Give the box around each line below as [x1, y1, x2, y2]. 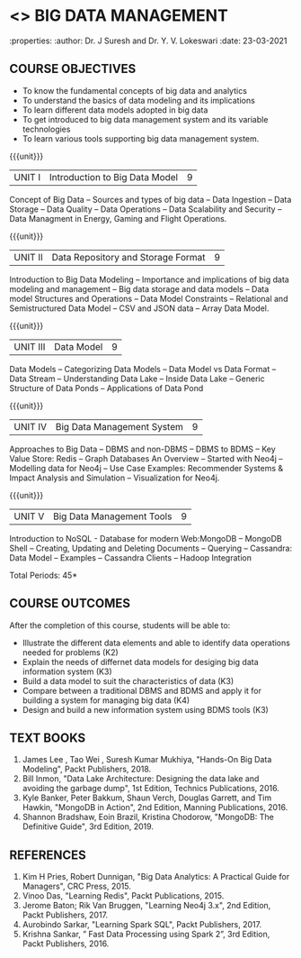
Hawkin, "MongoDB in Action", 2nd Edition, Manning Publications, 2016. [22, 802, 288, 813]
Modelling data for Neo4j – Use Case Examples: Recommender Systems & [9, 462, 284, 473]
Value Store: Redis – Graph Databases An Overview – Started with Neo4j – [9, 452, 283, 464]
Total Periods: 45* [9, 570, 78, 580]
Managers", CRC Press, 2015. [22, 880, 132, 892]
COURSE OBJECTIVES [9, 61, 137, 77]
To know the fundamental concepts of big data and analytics [22, 85, 247, 96]
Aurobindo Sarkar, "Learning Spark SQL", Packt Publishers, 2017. [22, 919, 262, 930]
